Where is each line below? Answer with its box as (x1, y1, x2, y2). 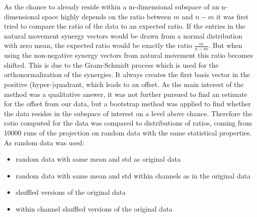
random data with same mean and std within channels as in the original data (15, 170, 251, 180)
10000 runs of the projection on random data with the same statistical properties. (4, 127, 252, 137)
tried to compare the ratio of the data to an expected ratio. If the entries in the (4, 21, 246, 31)
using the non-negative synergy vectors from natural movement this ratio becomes (4, 50, 253, 60)
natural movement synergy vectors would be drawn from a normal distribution (4, 30, 243, 41)
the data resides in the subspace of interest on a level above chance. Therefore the (4, 108, 253, 118)
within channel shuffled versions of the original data (15, 203, 173, 214)
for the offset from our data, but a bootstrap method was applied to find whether (4, 98, 251, 109)
